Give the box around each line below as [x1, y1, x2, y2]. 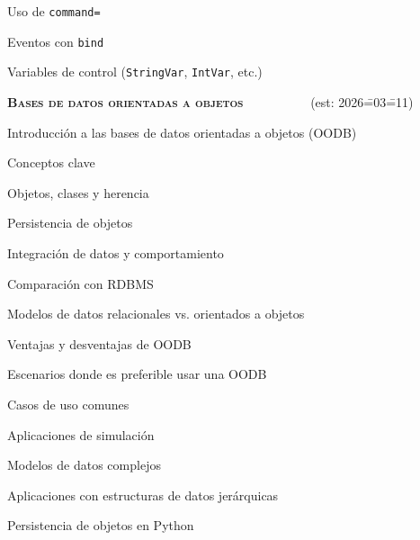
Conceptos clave [7, 153, 95, 172]
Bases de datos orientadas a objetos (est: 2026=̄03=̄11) [7, 92, 414, 111]
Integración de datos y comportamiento [7, 243, 224, 262]
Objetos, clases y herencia [7, 183, 149, 202]
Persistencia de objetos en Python [7, 516, 194, 535]
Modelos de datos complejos [7, 455, 161, 474]
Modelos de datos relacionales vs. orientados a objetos [7, 304, 305, 323]
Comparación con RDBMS [7, 274, 154, 292]
